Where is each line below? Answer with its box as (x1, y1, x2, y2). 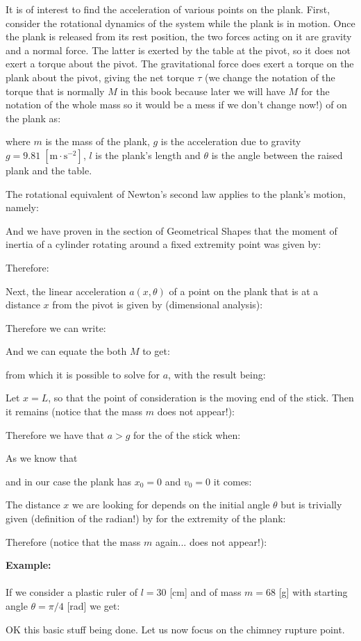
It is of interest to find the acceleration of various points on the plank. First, (6, 2, 330, 16)
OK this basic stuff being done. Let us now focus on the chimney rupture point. (6, 622, 345, 636)
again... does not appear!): (155, 534, 267, 549)
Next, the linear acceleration (6, 283, 126, 298)
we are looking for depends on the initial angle (72, 497, 270, 512)
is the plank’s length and (95, 147, 201, 162)
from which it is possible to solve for (6, 367, 160, 381)
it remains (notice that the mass (6, 404, 143, 419)
